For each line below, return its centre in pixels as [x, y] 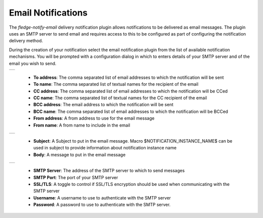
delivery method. [26, 41]
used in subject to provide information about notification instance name [105, 148]
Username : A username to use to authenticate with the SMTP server [102, 198]
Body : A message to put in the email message [80, 154]
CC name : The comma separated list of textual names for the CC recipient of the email [120, 98]
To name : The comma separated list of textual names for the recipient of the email [116, 84]
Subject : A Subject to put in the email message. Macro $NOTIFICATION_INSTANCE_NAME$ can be [133, 141]
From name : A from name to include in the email [82, 125]
